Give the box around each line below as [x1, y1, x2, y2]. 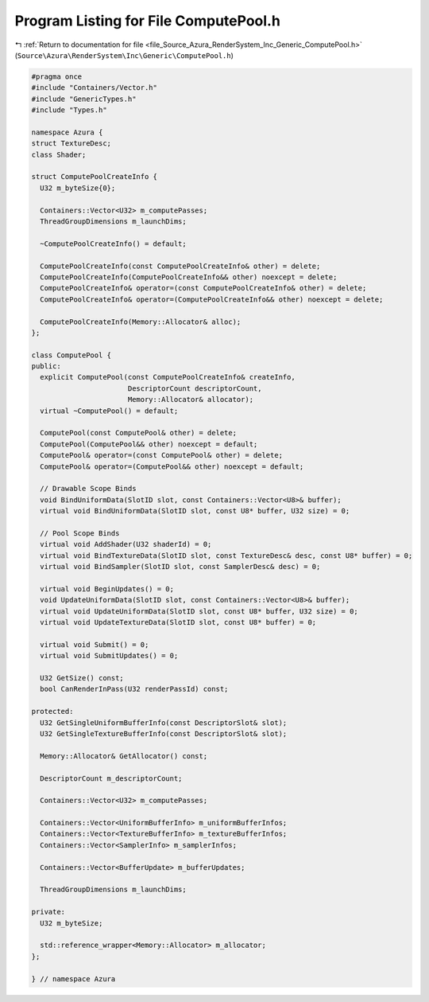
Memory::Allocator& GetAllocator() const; [40, 751, 208, 760]
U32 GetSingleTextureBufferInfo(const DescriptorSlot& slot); [40, 729, 288, 738]
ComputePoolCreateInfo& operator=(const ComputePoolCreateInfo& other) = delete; [40, 283, 367, 293]
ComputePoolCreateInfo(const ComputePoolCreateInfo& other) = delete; [40, 261, 321, 271]
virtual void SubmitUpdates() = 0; [40, 651, 179, 661]
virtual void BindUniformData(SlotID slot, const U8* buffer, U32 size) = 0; [40, 506, 350, 516]
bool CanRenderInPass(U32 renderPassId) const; [40, 684, 229, 694]
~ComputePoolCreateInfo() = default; [40, 239, 187, 248]
